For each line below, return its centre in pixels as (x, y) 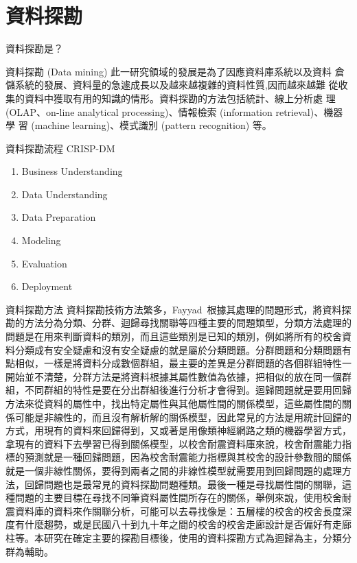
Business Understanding (72, 171)
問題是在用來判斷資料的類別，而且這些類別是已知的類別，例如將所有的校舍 (174, 336)
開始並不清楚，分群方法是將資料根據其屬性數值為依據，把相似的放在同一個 (174, 376)
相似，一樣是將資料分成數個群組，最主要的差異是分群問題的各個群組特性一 (183, 363)
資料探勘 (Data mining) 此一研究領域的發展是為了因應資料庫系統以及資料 (169, 71)
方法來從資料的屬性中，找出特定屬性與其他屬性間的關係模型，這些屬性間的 (174, 403)
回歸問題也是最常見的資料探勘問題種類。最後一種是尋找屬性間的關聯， (183, 484)
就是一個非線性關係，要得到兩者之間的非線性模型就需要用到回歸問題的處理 (174, 470)
